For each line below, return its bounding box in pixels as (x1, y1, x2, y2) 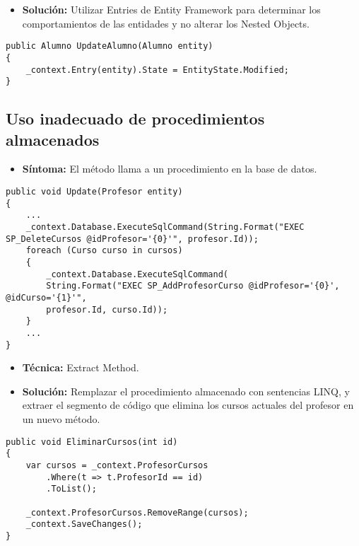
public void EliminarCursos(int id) (6, 436, 178, 447)
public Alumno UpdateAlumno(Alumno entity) (6, 41, 213, 52)
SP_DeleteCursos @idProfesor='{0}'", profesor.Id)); (6, 233, 259, 244)
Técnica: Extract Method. (22, 360, 139, 375)
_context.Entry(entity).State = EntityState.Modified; (25, 64, 289, 75)
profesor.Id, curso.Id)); (46, 304, 168, 315)
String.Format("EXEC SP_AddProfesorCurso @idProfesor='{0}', (46, 281, 340, 291)
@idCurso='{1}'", (6, 292, 87, 303)
